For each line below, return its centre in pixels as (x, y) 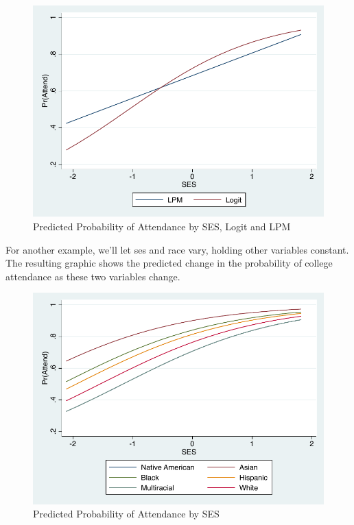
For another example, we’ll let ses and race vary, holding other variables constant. (177, 249)
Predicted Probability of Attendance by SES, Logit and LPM (162, 226)
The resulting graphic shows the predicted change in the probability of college (169, 263)
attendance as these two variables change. (93, 276)
